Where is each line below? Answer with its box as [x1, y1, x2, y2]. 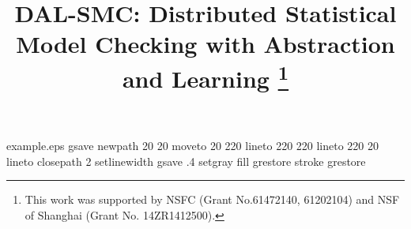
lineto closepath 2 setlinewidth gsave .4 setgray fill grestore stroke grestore [6, 152, 366, 169]
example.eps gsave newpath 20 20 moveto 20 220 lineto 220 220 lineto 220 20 [6, 137, 379, 154]
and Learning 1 [122, 58, 289, 94]
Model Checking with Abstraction [16, 28, 395, 60]
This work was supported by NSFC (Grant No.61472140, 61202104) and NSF [25, 191, 400, 208]
